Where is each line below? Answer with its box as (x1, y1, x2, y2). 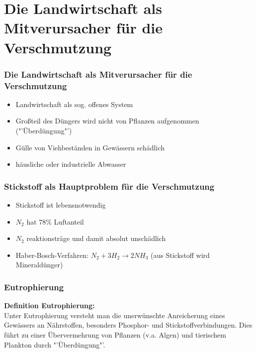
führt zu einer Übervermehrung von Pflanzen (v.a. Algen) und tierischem (4, 330, 226, 340)
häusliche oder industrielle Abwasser (15, 159, 126, 169)
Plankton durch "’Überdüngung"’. (4, 339, 105, 350)
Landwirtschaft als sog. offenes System (15, 99, 133, 109)
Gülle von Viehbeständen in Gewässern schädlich (15, 142, 165, 152)
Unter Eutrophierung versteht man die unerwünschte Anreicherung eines (4, 310, 225, 320)
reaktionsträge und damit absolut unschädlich (26, 233, 166, 243)
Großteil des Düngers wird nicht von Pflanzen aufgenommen (15, 116, 199, 126)
